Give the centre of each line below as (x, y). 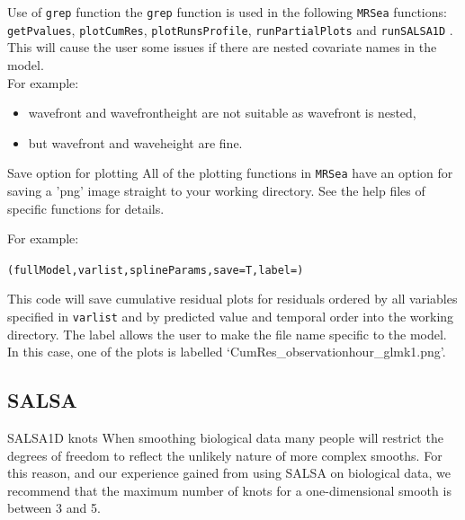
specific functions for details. (86, 208)
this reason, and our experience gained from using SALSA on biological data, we (229, 473)
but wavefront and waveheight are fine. (135, 142)
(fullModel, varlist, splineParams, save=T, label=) (156, 270)
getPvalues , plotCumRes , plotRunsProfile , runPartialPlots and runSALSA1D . (230, 29)
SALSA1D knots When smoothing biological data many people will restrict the (225, 438)
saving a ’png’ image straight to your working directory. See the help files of (216, 190)
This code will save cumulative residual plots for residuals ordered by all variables (232, 299)
